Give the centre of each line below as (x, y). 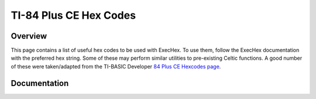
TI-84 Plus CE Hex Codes (73, 15)
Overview (29, 36)
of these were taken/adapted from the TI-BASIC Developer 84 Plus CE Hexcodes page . (116, 66)
